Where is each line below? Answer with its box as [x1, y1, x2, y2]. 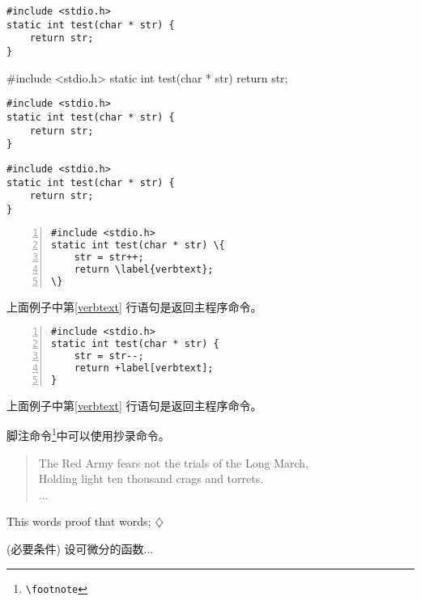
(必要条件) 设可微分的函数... [6, 540, 154, 557]
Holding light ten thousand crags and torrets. [38, 470, 264, 487]
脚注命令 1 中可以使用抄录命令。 [6, 425, 170, 444]
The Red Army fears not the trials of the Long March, [38, 454, 308, 471]
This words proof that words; [6, 513, 151, 530]
